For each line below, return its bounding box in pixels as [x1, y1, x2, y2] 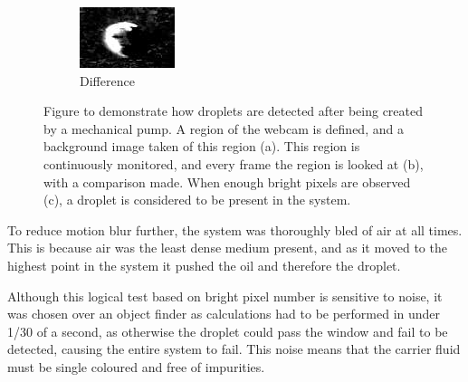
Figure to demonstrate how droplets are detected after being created [43, 101, 424, 120]
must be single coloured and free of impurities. [7, 357, 265, 376]
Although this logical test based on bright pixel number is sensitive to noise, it [7, 286, 443, 305]
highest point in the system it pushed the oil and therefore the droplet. [7, 255, 401, 274]
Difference [80, 71, 135, 90]
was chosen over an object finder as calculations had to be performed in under [7, 304, 441, 323]
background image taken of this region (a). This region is [43, 137, 360, 156]
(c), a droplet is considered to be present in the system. [43, 190, 351, 209]
